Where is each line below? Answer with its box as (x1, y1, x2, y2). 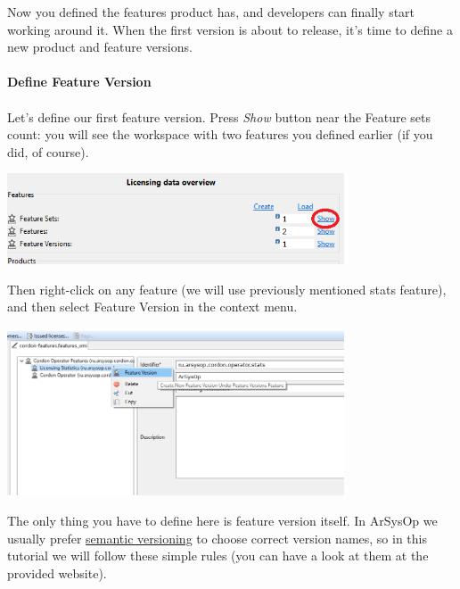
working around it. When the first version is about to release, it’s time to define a (7, 20, 453, 38)
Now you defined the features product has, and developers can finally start (7, 3, 415, 21)
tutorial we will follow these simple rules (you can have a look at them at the (7, 546, 429, 565)
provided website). (7, 563, 107, 582)
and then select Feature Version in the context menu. (7, 297, 298, 316)
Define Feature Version (7, 72, 152, 91)
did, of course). (7, 142, 89, 161)
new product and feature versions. (7, 37, 193, 56)
